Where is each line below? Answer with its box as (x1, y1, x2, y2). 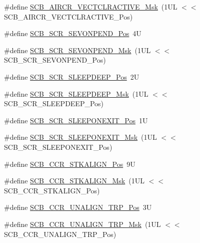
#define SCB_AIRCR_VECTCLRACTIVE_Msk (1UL (4, 2, 177, 12)
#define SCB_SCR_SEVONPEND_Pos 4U (4, 28, 141, 39)
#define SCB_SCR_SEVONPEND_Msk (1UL (4, 45, 151, 55)
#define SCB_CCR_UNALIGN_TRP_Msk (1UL (4, 218, 161, 229)
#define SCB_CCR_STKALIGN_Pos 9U (4, 158, 135, 169)
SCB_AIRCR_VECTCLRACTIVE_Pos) (4, 11, 133, 22)
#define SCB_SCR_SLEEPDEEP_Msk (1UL (4, 88, 148, 99)
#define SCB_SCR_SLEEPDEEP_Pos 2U (4, 71, 139, 82)
